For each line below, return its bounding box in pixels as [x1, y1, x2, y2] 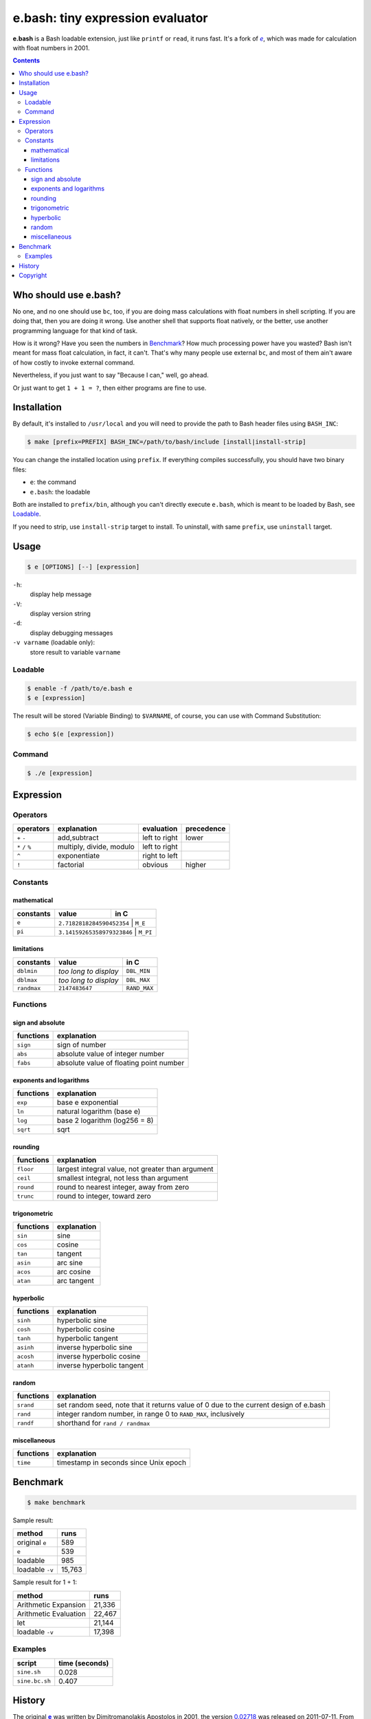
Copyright [19, 271, 47, 279]
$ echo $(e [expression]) [27, 730, 115, 738]
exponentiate [57, 851, 100, 861]
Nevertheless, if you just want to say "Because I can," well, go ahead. [12, 371, 209, 380]
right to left [142, 851, 178, 861]
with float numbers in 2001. [12, 43, 90, 52]
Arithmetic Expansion [16, 1599, 86, 1609]
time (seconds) [58, 1658, 109, 1667]
